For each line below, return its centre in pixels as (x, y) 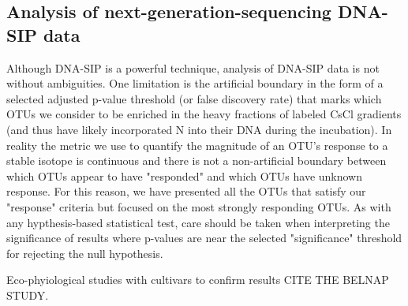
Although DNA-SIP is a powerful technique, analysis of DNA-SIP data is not (193, 67)
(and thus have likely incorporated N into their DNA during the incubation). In (199, 129)
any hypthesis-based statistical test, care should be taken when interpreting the (198, 222)
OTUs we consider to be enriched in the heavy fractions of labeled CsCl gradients (204, 114)
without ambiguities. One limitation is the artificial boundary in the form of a (195, 83)
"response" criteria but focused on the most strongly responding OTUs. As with (199, 206)
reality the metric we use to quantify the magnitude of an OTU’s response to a (197, 145)
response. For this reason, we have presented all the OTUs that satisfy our (186, 191)
